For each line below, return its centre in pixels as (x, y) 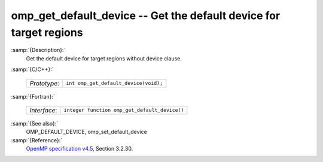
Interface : (43, 110)
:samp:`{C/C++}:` (32, 69)
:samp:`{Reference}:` (37, 140)
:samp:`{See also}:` (35, 123)
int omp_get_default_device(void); (114, 83)
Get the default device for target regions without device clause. (104, 58)
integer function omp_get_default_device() (124, 110)
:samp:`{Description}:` (38, 50)
